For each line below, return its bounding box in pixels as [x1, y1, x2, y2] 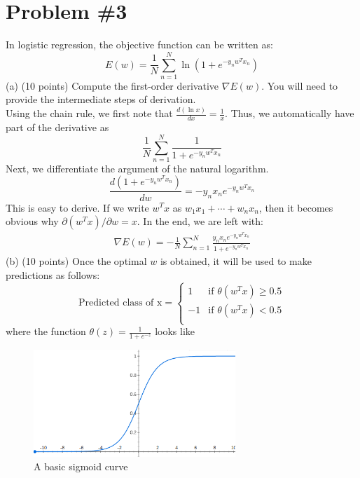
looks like [155, 324, 195, 339]
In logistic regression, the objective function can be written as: [6, 37, 273, 52]
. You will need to [261, 78, 338, 93]
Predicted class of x [78, 298, 162, 308]
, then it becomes [258, 200, 333, 214]
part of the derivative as [6, 120, 109, 135]
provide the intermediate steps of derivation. [6, 92, 196, 107]
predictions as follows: [6, 267, 100, 282]
